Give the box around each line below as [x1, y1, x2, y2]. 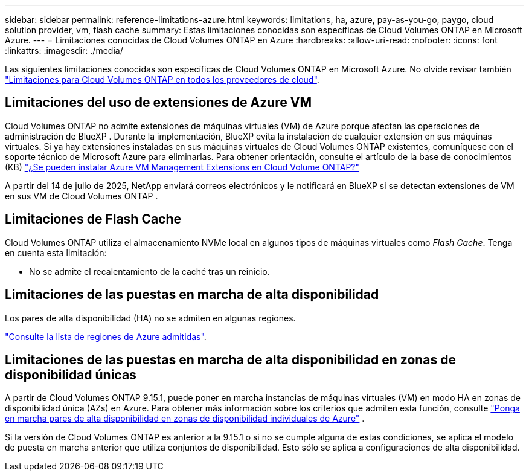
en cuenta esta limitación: [5, 247, 107, 258]
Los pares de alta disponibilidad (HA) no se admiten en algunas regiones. [5, 312, 296, 323]
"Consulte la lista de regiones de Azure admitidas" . [5, 331, 207, 342]
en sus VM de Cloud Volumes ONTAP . [5, 190, 158, 201]
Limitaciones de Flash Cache [5, 211, 182, 227]
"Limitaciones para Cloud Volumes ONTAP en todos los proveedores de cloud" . [5, 74, 319, 85]
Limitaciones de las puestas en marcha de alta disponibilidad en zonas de [5, 352, 457, 367]
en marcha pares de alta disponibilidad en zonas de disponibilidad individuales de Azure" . [5, 413, 365, 424]
